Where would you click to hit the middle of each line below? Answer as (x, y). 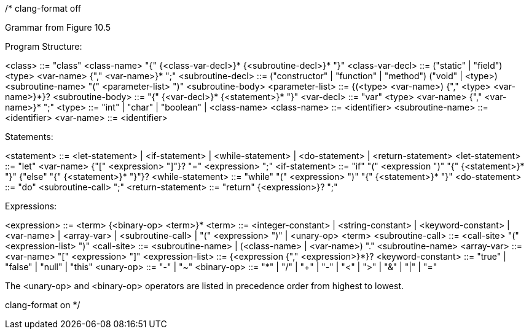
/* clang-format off (43, 8)
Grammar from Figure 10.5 (58, 27)
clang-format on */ (43, 305)
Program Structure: (44, 46)
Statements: (29, 137)
